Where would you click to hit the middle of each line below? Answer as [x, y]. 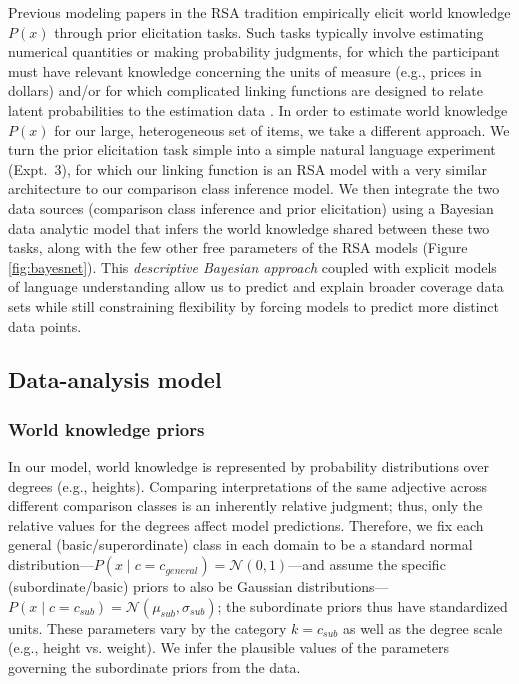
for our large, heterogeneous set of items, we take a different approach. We [282, 129]
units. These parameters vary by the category [147, 627]
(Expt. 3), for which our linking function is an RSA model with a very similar [248, 168]
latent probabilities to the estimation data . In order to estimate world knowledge [258, 109]
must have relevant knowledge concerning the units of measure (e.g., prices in [245, 70]
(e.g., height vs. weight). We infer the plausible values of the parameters [229, 647]
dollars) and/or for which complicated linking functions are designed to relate [245, 90]
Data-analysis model [115, 379]
